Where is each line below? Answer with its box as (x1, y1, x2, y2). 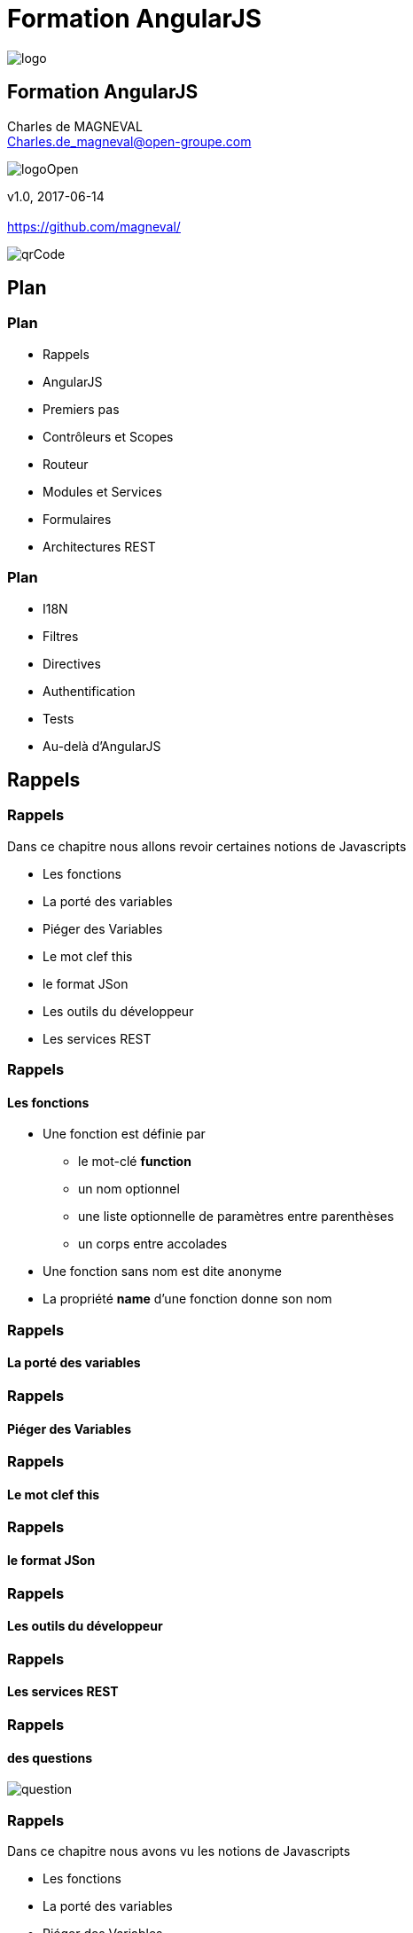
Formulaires (43, 511, 112, 527)
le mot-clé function (78, 1154, 191, 1170)
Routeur (43, 456, 89, 472)
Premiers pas (43, 401, 120, 417)
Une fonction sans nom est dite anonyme (43, 1264, 282, 1280)
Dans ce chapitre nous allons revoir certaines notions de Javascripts (7, 838, 407, 854)
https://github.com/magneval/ (7, 218, 181, 234)
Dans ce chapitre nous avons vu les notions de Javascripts (7, 1843, 351, 1859)
